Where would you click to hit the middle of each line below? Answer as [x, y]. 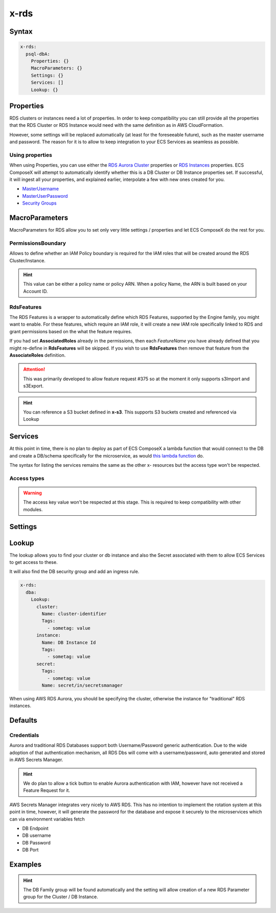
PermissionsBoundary [38, 243]
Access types [27, 478]
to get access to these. [34, 562]
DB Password [36, 842]
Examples [26, 864]
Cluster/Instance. [28, 260]
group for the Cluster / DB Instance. [61, 897]
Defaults [24, 721]
